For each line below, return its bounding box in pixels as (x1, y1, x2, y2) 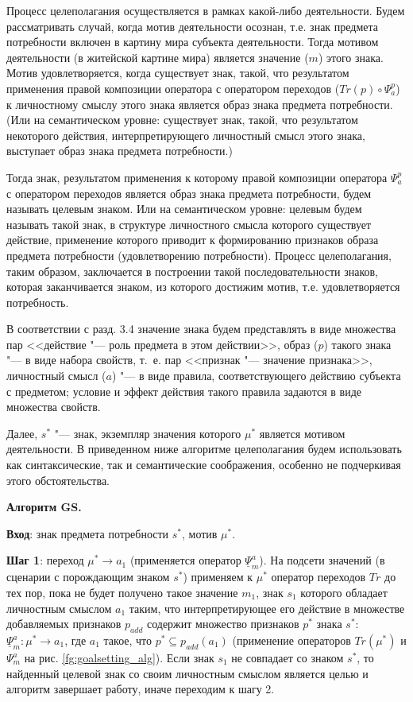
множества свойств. (6, 398, 101, 415)
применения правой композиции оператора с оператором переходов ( (6, 80, 340, 96)
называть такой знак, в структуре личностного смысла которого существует (6, 215, 372, 232)
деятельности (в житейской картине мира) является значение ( (6, 48, 309, 65)
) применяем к (183, 568, 253, 585)
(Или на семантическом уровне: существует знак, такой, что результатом (6, 111, 358, 128)
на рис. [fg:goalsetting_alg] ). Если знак (24, 650, 214, 665)
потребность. (6, 293, 69, 310)
